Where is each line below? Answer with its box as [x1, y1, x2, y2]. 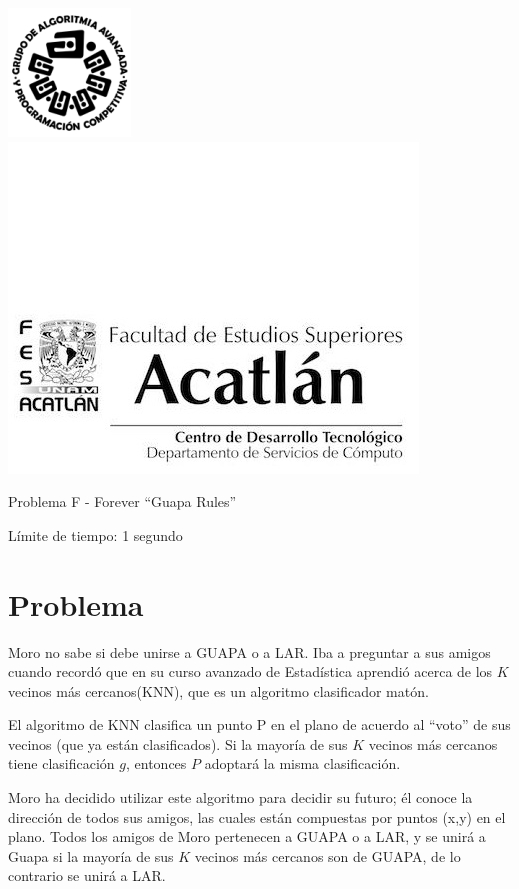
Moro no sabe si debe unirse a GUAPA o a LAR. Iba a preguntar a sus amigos [8, 641, 491, 662]
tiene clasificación [8, 753, 115, 774]
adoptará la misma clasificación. [204, 753, 401, 774]
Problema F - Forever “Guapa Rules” [8, 491, 237, 512]
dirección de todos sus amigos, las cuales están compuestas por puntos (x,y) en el [8, 806, 506, 827]
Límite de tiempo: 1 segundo [8, 524, 183, 545]
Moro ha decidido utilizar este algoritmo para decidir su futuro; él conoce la [8, 787, 473, 808]
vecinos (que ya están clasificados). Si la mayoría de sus [8, 733, 348, 754]
